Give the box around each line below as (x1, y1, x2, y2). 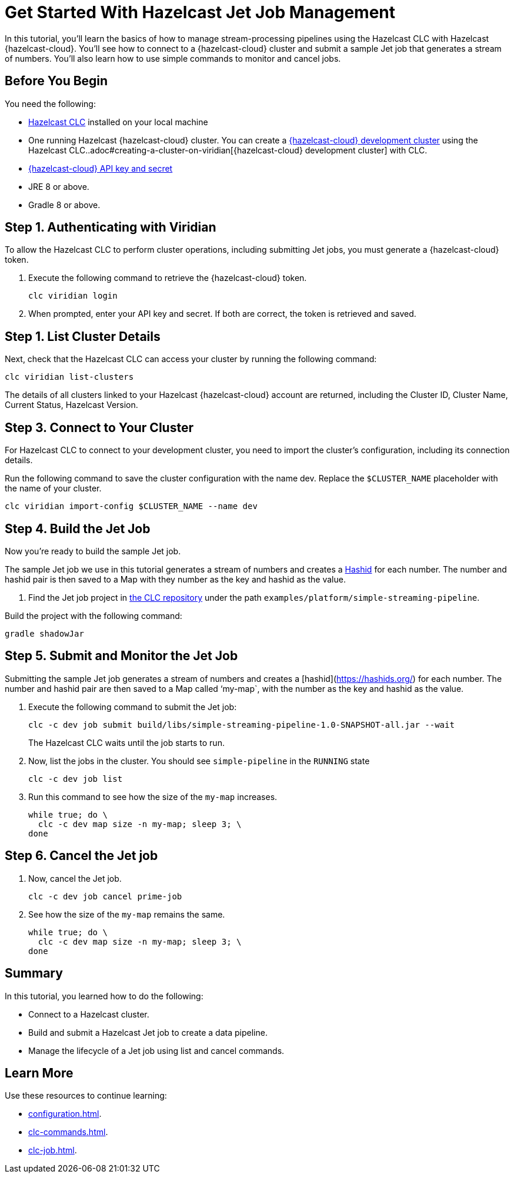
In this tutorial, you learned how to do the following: (5, 990, 203, 1001)
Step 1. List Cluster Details (5, 329, 161, 344)
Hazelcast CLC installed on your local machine (28, 116, 208, 127)
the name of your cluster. (5, 483, 102, 494)
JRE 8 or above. (28, 181, 89, 192)
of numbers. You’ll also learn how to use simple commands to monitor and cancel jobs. (5, 53, 341, 63)
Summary (5, 966, 63, 981)
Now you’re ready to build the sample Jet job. (5, 546, 181, 556)
